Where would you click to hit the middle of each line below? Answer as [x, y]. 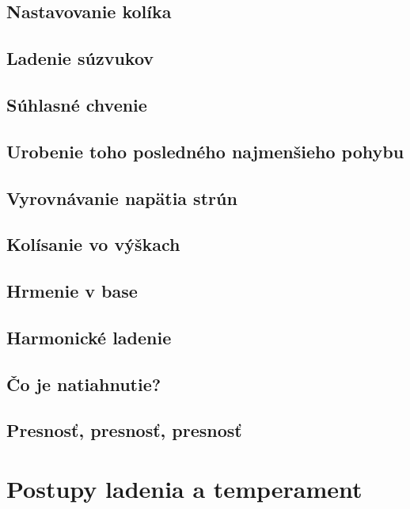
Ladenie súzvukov [80, 58]
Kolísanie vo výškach [93, 244]
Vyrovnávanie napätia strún [122, 198]
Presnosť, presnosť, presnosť [124, 430]
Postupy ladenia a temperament [184, 488]
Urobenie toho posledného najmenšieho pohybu [205, 151]
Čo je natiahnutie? [84, 384]
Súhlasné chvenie [77, 104]
